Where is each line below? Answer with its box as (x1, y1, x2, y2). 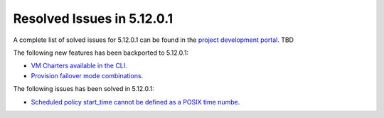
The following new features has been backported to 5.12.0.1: (13, 48, 188, 57)
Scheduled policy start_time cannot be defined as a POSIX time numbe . (31, 97, 240, 106)
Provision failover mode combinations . (31, 71, 144, 80)
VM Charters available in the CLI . (31, 61, 127, 70)
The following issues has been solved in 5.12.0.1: (13, 85, 154, 93)
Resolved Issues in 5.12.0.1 (13, 11, 174, 26)
